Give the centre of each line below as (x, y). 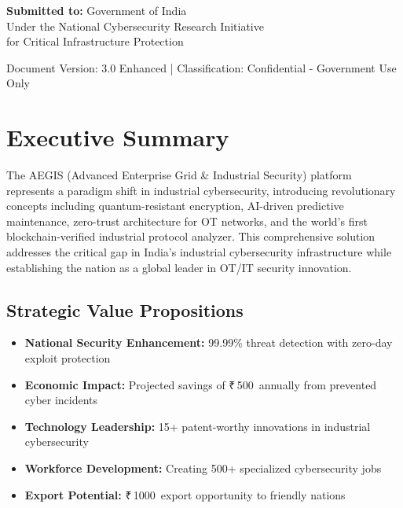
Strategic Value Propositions (125, 309)
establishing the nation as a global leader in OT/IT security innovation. (179, 267)
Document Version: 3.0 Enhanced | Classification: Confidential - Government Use (201, 67)
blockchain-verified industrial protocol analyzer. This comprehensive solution (191, 236)
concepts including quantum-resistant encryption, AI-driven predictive (175, 206)
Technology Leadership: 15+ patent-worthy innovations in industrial (198, 426)
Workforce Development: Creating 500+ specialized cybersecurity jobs (203, 468)
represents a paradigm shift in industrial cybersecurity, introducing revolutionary (201, 190)
